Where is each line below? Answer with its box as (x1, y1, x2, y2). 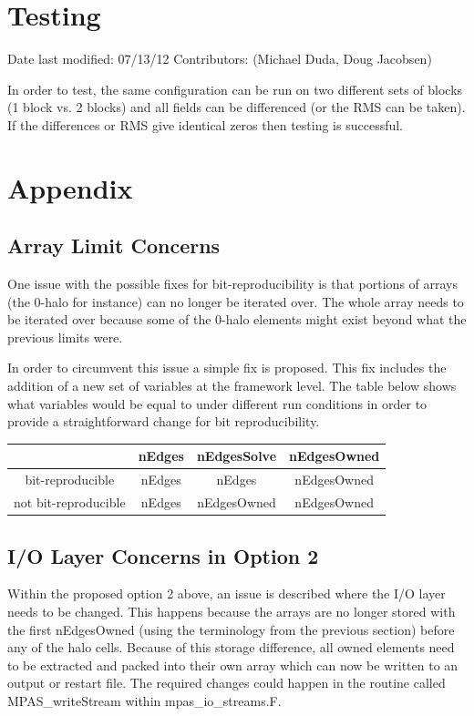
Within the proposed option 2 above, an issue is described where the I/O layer (7, 584, 446, 603)
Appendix (7, 169, 133, 206)
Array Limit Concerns (7, 231, 221, 260)
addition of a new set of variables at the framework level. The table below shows (7, 376, 457, 395)
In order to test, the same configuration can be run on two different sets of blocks (7, 79, 463, 98)
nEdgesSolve (196, 446, 277, 465)
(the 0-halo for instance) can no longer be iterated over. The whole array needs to (7, 292, 464, 311)
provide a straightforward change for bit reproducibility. (7, 412, 320, 431)
